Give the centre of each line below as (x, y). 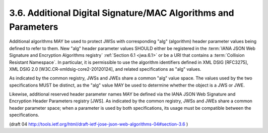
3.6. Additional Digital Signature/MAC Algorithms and (122, 13)
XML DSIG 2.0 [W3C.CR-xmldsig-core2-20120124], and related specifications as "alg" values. (105, 69)
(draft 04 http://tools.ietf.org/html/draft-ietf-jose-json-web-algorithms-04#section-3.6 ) (99, 124)
